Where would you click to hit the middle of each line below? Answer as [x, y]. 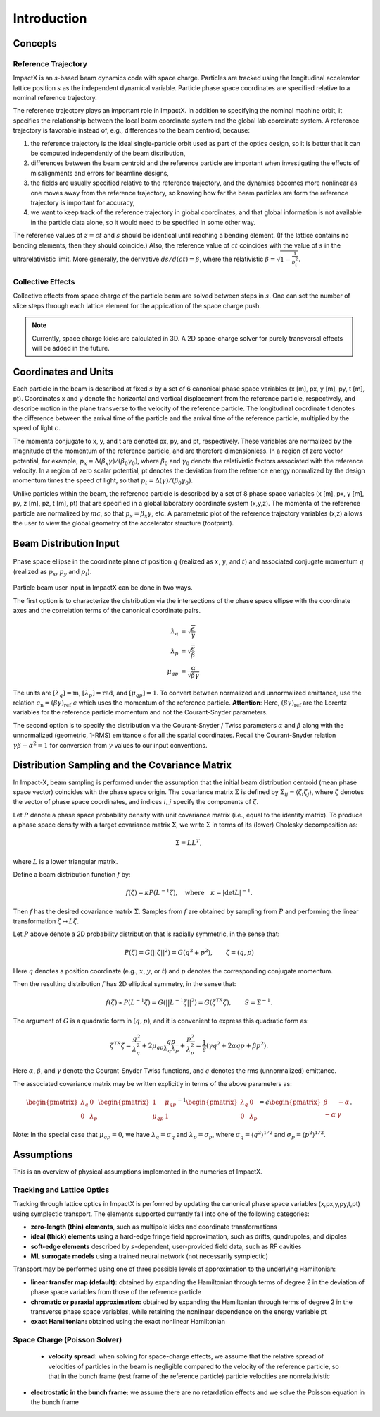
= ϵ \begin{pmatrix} [290, 1102]
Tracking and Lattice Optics [61, 1190]
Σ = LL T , [188, 843]
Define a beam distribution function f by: [72, 875]
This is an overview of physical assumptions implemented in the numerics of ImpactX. [138, 1172]
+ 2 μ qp [153, 1046]
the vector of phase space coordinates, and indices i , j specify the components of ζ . [136, 802]
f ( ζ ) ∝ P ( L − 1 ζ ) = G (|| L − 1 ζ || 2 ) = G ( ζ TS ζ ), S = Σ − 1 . [189, 1002]
